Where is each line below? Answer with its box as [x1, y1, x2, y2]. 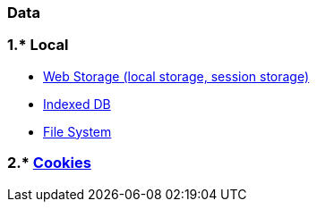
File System [43, 123, 112, 139]
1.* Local [7, 36, 69, 54]
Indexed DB [43, 96, 111, 112]
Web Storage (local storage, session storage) [43, 68, 310, 84]
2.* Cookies [7, 154, 91, 172]
